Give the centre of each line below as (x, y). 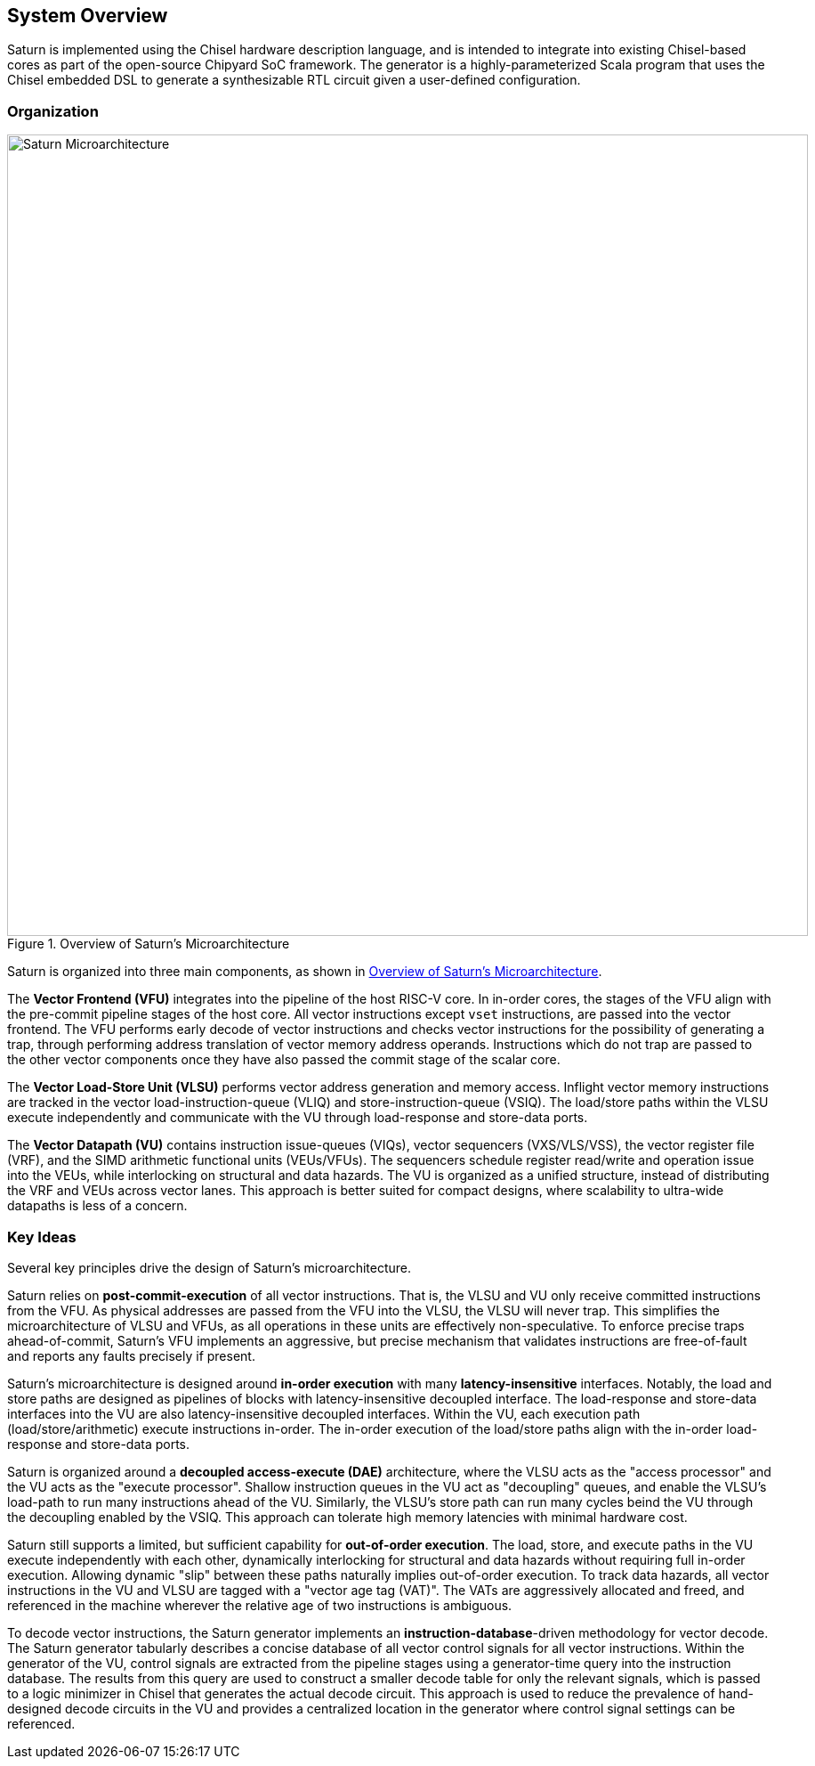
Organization (53, 111)
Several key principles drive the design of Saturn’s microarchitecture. (210, 1267)
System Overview (88, 16)
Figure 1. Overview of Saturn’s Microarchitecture (149, 944)
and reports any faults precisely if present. (131, 1355)
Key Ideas (42, 1237)
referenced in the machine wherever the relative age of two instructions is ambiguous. (260, 1605)
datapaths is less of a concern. (97, 1206)
